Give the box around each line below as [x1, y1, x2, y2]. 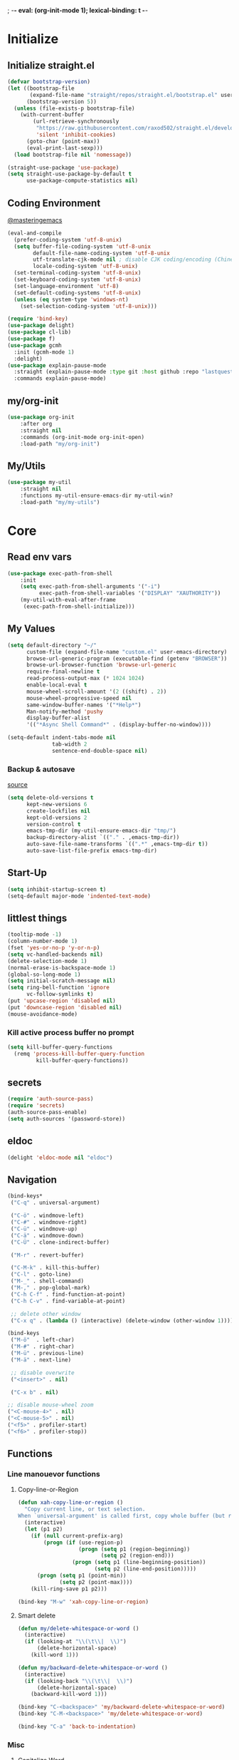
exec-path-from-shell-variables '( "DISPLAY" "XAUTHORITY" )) [38, 590, 221, 597]
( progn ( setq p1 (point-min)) [36, 1572, 127, 1580]
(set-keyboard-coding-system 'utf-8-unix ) [14, 276, 142, 284]
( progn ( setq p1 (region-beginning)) [78, 1545, 191, 1553]
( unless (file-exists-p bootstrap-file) [14, 105, 135, 112]
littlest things [7, 912, 68, 924]
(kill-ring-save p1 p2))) [31, 1585, 108, 1592]
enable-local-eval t [26, 681, 87, 689]
